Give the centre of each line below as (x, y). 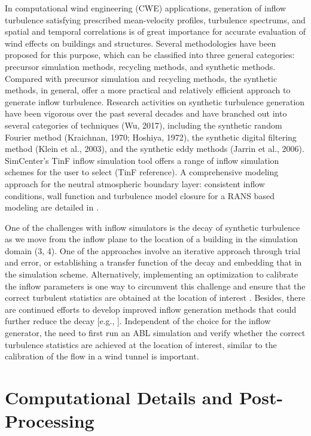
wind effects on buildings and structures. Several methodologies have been (141, 43)
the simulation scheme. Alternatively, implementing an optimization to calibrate (152, 274)
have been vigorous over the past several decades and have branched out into (146, 113)
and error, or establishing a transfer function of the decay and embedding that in (153, 262)
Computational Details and (119, 397)
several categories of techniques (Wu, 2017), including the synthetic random (144, 125)
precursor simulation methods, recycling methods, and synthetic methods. (140, 66)
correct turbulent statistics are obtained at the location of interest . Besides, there (155, 298)
